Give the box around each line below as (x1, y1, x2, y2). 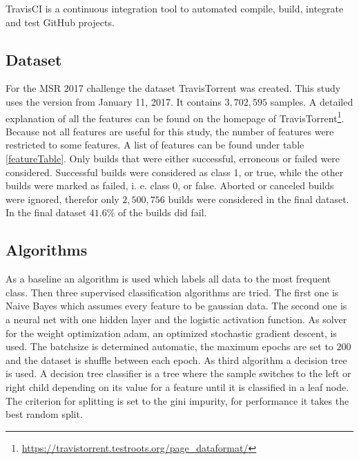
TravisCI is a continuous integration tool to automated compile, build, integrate (6, 1, 344, 15)
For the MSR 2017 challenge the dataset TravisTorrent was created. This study (6, 81, 341, 95)
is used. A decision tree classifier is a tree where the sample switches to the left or (6, 366, 351, 381)
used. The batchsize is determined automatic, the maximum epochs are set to (6, 339, 333, 354)
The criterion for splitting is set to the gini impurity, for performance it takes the (6, 393, 349, 408)
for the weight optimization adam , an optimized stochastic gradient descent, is (6, 325, 337, 340)
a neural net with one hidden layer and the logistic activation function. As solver (6, 312, 347, 326)
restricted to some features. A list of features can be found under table (6, 137, 304, 152)
